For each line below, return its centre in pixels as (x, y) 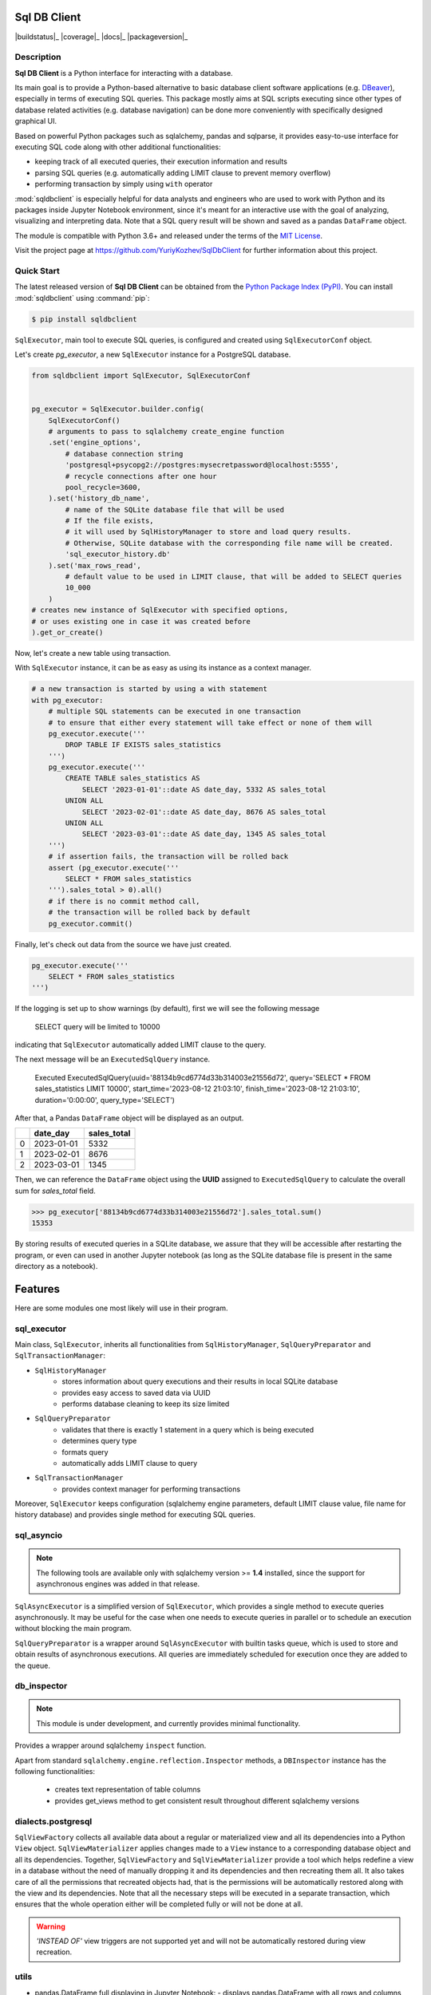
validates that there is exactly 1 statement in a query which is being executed (188, 1429)
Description (38, 57)
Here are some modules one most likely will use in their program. (121, 1308)
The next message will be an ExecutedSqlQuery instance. (113, 1059)
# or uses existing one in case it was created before (141, 621)
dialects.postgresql (53, 1821)
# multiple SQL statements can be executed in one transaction (175, 711)
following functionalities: (55, 1772)
